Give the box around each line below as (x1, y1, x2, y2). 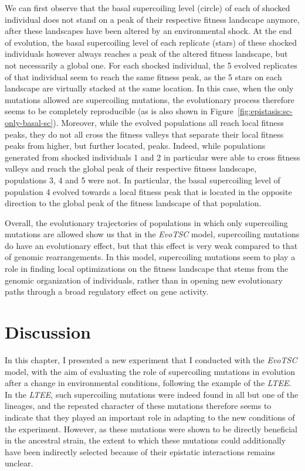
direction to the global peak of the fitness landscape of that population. (5, 197, 262, 209)
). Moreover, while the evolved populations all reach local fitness (53, 116, 284, 128)
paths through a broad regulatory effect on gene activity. (5, 285, 209, 298)
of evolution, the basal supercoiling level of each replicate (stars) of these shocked (5, 36, 297, 48)
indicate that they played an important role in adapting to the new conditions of (5, 411, 295, 423)
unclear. (5, 457, 33, 469)
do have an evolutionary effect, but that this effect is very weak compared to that (5, 239, 298, 251)
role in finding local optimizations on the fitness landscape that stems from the (5, 262, 289, 275)
